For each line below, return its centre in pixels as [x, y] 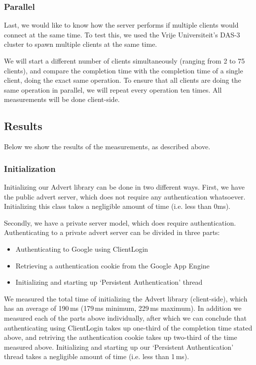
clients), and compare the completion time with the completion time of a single [124, 70]
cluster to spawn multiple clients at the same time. [81, 44]
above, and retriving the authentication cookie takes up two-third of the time [121, 337]
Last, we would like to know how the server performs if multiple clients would [121, 25]
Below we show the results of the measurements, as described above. [107, 147]
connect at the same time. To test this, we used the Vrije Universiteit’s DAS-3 [122, 34]
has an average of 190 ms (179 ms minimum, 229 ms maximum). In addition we [123, 308]
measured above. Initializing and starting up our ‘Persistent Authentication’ [119, 347]
